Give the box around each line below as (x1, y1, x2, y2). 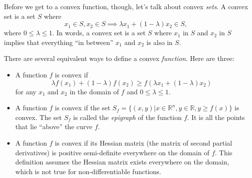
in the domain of (69, 86, 119, 96)
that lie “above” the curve (15, 121, 93, 132)
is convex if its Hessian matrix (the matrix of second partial (55, 137, 233, 148)
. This (215, 147, 233, 157)
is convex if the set (55, 103, 110, 113)
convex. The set (15, 112, 62, 122)
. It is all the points (187, 112, 245, 122)
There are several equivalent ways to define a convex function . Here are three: (4, 53, 235, 63)
